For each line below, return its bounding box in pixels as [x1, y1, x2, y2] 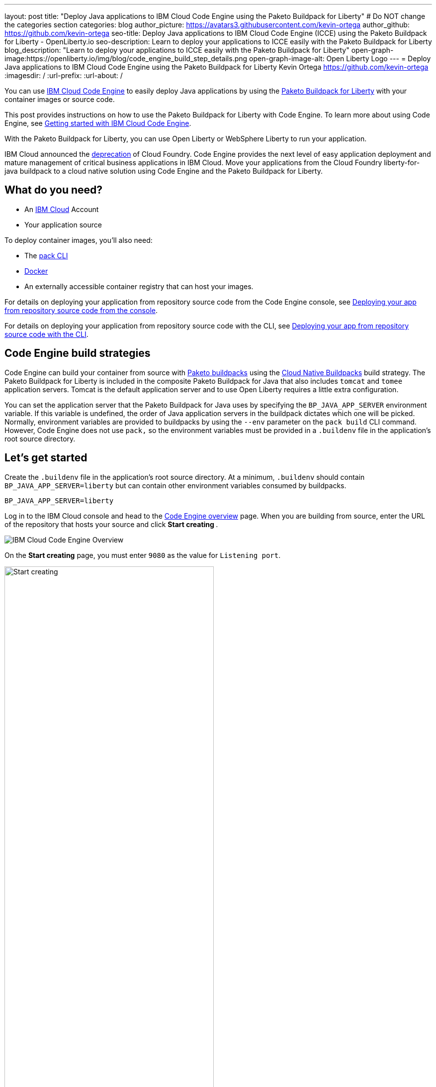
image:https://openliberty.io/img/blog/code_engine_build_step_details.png [4, 54, 248, 63]
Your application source [24, 220, 102, 229]
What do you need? [4, 184, 103, 197]
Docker [24, 266, 48, 275]
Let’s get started [4, 451, 87, 464]
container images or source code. [4, 95, 115, 104]
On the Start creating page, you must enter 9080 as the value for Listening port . [4, 550, 281, 559]
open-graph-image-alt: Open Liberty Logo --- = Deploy [249, 54, 431, 63]
